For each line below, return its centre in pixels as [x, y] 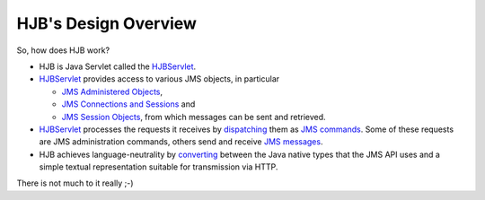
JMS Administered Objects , [112, 91]
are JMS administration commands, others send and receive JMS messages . [181, 142]
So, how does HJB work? [63, 50]
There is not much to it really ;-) [75, 183]
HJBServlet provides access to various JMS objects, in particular [159, 79]
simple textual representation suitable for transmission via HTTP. [159, 167]
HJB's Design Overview [107, 23]
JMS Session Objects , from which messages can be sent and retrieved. [194, 117]
